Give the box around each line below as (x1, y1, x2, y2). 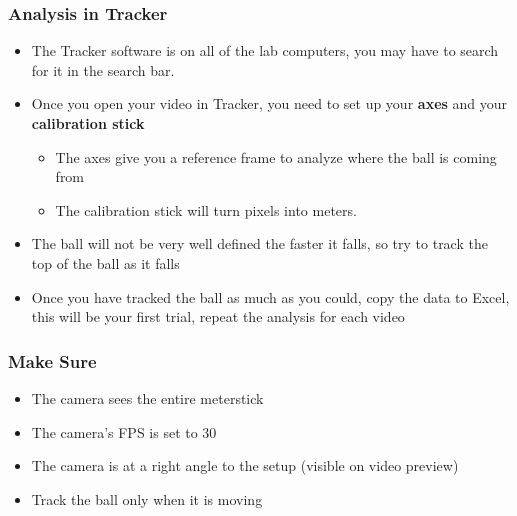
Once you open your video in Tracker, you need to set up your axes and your (31, 93, 508, 114)
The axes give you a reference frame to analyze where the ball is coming (55, 146, 497, 167)
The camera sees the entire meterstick (31, 387, 264, 408)
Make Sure (8, 348, 97, 373)
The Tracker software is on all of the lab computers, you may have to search (31, 40, 499, 61)
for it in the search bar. (31, 59, 175, 80)
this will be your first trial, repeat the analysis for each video (31, 306, 405, 327)
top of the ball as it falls (31, 252, 180, 273)
